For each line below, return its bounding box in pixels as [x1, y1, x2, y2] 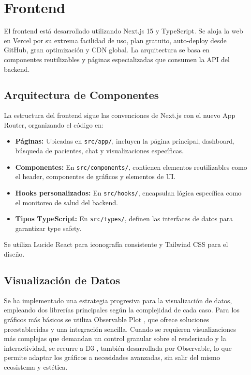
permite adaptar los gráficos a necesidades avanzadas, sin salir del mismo [4, 352, 220, 362]
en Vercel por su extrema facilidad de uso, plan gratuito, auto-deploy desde [4, 35, 227, 45]
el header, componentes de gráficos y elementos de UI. [15, 171, 176, 181]
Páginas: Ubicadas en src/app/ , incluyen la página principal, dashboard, [15, 136, 235, 146]
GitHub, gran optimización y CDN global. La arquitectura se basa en [4, 45, 210, 55]
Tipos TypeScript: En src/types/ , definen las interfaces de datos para [15, 213, 233, 224]
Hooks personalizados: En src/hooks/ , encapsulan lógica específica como [15, 187, 242, 197]
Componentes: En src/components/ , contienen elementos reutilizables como [15, 162, 247, 172]
